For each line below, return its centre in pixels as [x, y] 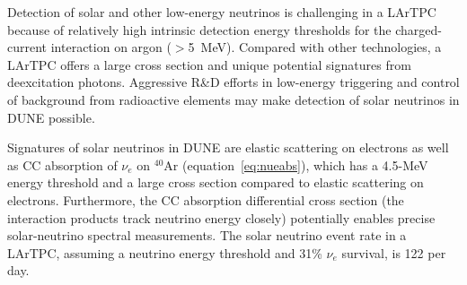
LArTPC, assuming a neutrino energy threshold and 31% [165, 252]
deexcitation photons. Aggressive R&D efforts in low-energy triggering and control [233, 82]
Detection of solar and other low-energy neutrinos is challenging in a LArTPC [222, 12]
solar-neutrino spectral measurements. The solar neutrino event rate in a [207, 235]
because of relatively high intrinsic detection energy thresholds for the [199, 29]
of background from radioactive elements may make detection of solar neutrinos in [233, 99]
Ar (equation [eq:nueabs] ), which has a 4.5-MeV [296, 164]
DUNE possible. [51, 117]
